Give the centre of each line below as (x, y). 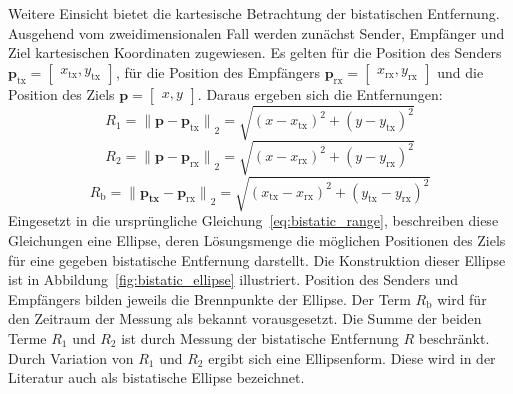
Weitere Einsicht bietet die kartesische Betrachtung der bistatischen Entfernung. (254, 13)
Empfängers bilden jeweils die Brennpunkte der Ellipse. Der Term (209, 298)
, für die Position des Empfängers (217, 71)
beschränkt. (454, 337)
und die (460, 71)
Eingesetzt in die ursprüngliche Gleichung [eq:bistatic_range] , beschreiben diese (253, 220)
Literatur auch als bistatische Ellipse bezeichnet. (156, 377)
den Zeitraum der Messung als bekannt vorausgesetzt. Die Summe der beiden (245, 318)
